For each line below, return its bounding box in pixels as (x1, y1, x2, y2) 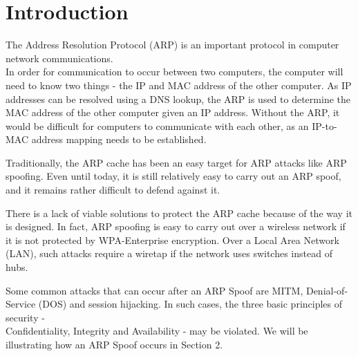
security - (6, 310, 45, 324)
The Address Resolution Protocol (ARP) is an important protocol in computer (6, 37, 339, 52)
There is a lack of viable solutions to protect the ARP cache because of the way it (6, 205, 352, 220)
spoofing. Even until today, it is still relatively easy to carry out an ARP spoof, (6, 169, 341, 183)
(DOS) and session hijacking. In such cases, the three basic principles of (38, 297, 343, 311)
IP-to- (312, 118, 337, 133)
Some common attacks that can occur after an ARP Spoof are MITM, (6, 283, 303, 297)
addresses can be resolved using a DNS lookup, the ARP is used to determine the (6, 91, 350, 106)
